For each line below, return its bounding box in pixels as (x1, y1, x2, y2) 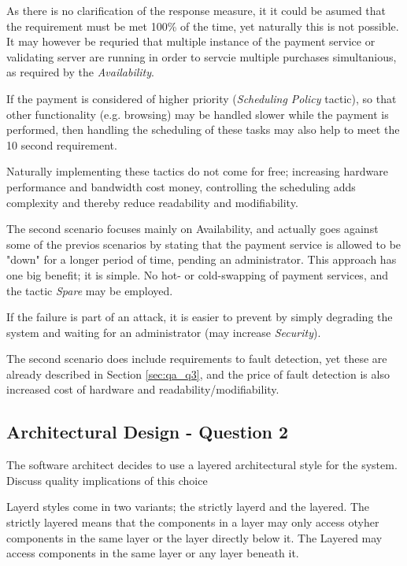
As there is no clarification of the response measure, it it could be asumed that (6, 2, 387, 18)
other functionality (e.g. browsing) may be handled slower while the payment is (6, 105, 389, 122)
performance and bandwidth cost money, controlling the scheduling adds (6, 178, 356, 194)
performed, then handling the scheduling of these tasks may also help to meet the (6, 121, 400, 138)
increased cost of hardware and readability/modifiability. (6, 381, 279, 398)
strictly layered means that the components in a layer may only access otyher (6, 514, 379, 531)
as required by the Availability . (6, 64, 154, 80)
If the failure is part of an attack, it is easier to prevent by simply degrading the (6, 309, 393, 325)
